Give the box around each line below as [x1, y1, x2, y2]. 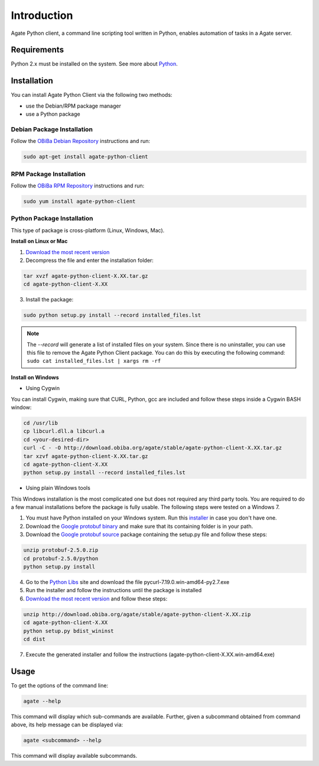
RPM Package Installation [11, 170, 86, 178]
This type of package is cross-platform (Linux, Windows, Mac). [11, 226, 165, 233]
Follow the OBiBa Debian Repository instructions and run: [11, 138, 151, 145]
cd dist [23, 635, 45, 642]
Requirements [11, 45, 64, 55]
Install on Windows [11, 374, 59, 381]
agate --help [23, 697, 61, 705]
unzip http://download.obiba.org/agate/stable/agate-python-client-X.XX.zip [23, 611, 251, 618]
